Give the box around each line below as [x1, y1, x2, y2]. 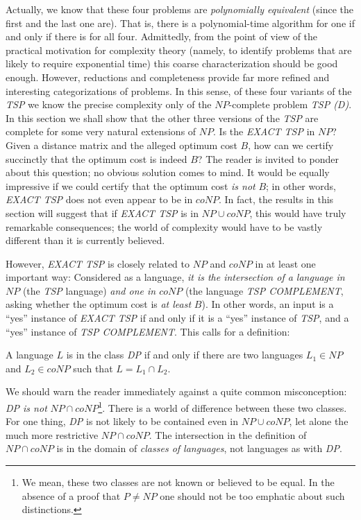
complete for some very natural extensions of [6, 124, 196, 139]
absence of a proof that [22, 488, 121, 503]
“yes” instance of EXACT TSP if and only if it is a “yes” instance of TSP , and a [6, 311, 349, 325]
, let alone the [289, 414, 349, 428]
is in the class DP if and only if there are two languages [66, 347, 303, 362]
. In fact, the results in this [218, 192, 334, 207]
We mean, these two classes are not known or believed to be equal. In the [22, 475, 335, 489]
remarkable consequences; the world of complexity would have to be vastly [6, 219, 323, 234]
